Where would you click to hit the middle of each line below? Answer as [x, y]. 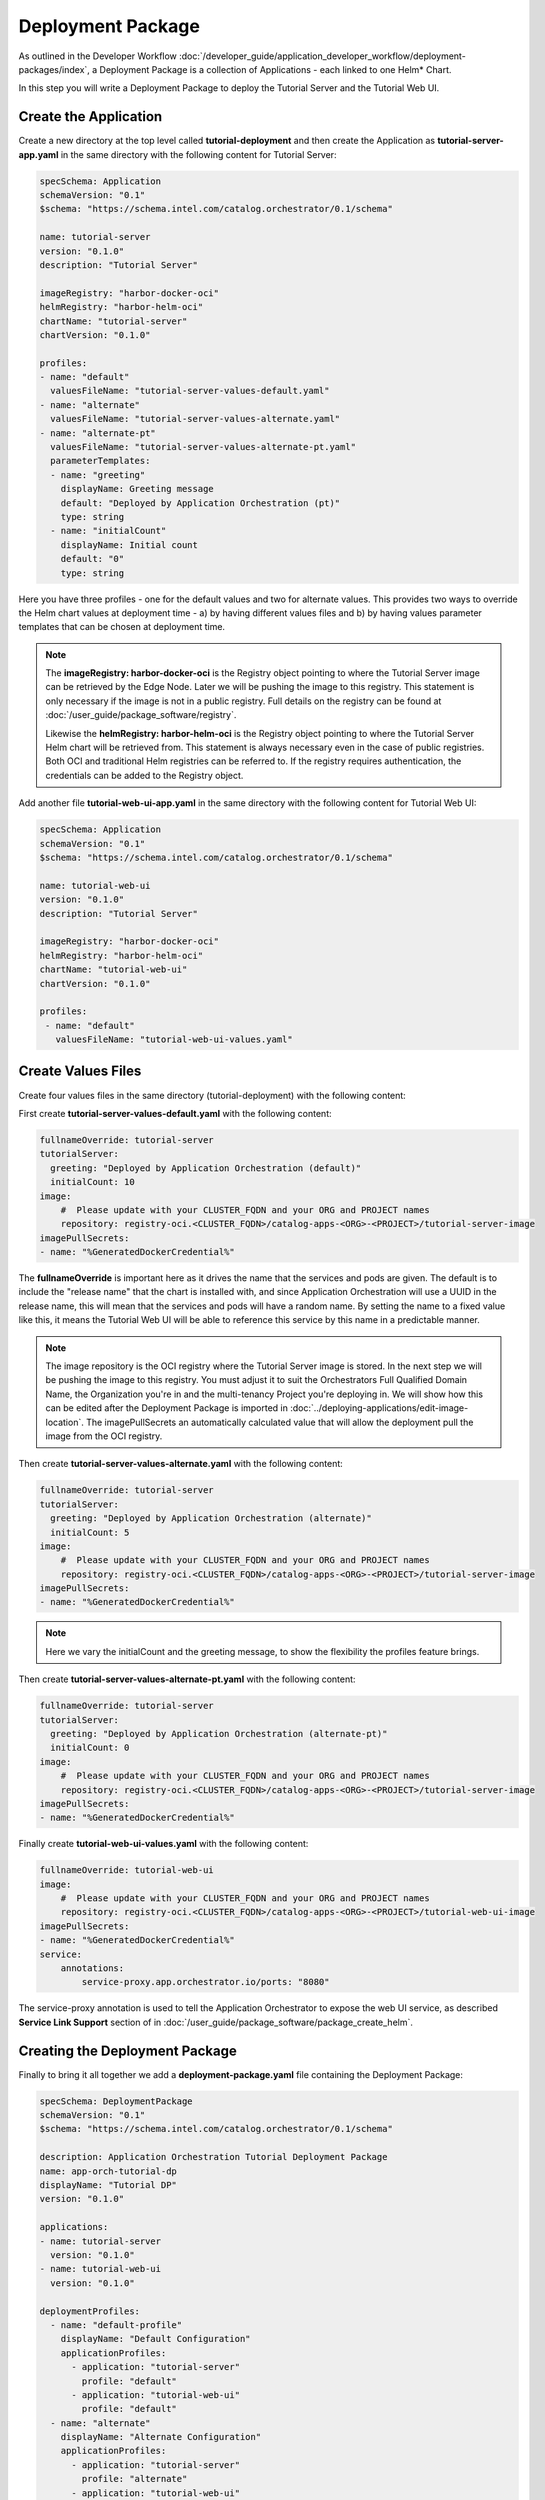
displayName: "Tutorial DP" [108, 2185]
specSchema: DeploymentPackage [116, 2101]
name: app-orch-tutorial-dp [108, 2171]
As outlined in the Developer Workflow [97, 56]
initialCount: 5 [90, 1532]
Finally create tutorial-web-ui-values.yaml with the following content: [163, 1844]
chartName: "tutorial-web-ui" [113, 969]
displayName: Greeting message [137, 489]
